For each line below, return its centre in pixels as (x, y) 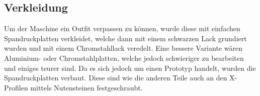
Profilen (16, 87)
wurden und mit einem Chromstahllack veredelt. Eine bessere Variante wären (123, 48)
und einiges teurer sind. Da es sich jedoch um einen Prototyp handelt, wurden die (130, 68)
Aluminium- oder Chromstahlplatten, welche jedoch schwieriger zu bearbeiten (124, 58)
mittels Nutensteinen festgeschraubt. (86, 87)
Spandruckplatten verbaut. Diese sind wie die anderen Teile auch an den (116, 78)
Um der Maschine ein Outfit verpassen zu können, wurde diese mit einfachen (122, 28)
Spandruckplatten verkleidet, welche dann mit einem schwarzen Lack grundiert (125, 38)
